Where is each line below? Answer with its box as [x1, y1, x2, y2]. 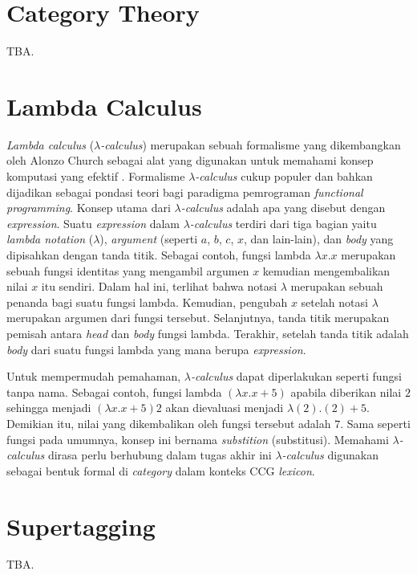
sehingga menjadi [6, 399, 91, 416]
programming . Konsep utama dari [6, 199, 171, 216]
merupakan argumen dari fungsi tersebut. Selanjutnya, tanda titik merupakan [6, 309, 390, 326]
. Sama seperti [340, 414, 411, 431]
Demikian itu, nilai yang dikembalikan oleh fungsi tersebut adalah [6, 414, 331, 431]
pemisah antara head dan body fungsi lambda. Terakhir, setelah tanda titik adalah [6, 324, 409, 341]
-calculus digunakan [281, 447, 379, 463]
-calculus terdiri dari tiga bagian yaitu [189, 214, 377, 231]
